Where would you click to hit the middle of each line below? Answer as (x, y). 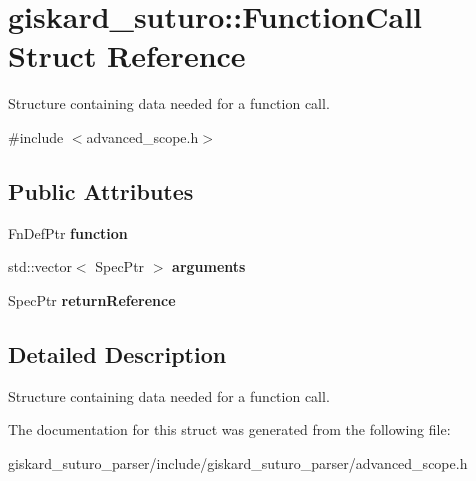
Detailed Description (117, 353)
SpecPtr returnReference (92, 299)
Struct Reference (127, 55)
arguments (209, 266)
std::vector (40, 266)
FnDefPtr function (68, 232)
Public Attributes (101, 190)
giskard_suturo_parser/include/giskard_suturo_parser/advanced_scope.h (238, 462)
